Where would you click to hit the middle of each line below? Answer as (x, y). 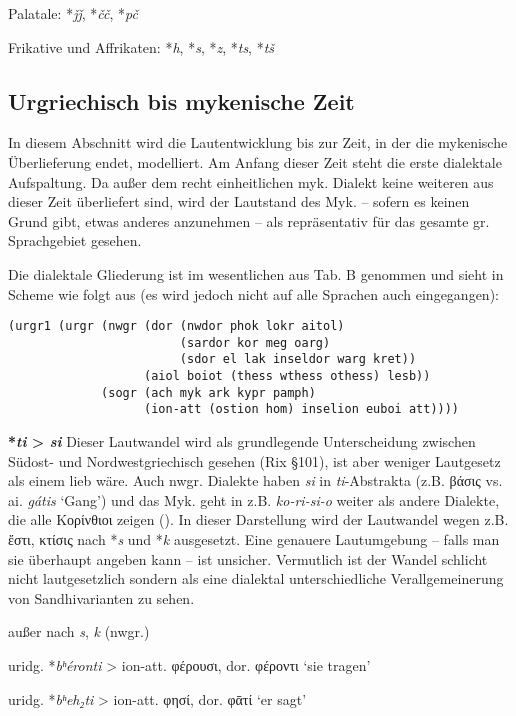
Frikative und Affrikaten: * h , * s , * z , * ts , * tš (141, 46)
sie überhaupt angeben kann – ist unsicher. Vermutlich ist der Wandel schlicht (248, 558)
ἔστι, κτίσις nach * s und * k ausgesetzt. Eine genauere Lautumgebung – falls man (254, 539)
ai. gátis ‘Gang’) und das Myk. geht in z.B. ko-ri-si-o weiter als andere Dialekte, (254, 499)
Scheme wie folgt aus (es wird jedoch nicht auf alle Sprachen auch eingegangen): (253, 293)
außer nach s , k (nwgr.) (79, 631)
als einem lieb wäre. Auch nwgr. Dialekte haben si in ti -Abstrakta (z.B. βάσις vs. (255, 480)
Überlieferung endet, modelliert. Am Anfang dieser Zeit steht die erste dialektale (255, 161)
